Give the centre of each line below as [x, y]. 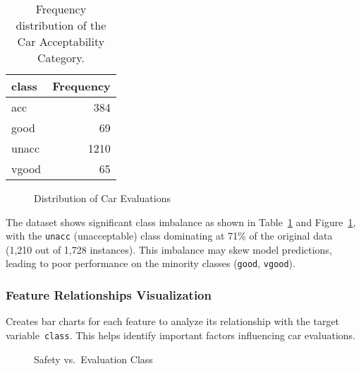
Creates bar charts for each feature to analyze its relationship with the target [173, 321]
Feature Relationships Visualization [109, 295]
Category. [61, 58]
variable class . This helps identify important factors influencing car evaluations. [180, 335]
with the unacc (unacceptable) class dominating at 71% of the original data [169, 236]
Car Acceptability [61, 41]
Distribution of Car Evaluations [102, 198]
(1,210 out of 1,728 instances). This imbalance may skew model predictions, [169, 249]
